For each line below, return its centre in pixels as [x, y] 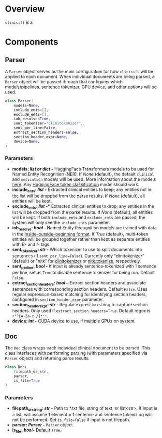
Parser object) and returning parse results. [47, 358]
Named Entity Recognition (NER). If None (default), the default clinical [83, 174]
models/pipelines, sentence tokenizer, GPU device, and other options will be [81, 87]
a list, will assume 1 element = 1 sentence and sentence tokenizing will [82, 414]
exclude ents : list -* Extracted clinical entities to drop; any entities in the [83, 207]
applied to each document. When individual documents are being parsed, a [80, 77]
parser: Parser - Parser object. [43, 424]
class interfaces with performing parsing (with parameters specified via [76, 353]
